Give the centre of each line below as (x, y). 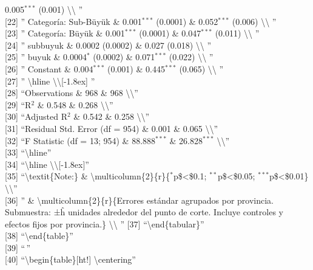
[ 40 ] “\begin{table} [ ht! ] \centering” (70, 259)
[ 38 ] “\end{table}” (39, 236)
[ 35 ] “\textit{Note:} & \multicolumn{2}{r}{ (88, 176)
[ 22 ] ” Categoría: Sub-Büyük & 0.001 (73, 21)
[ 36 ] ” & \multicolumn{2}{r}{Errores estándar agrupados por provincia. (139, 200)
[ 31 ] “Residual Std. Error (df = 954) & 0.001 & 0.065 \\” (112, 128)
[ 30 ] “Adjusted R (36, 116)
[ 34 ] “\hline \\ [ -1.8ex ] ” (47, 164)
